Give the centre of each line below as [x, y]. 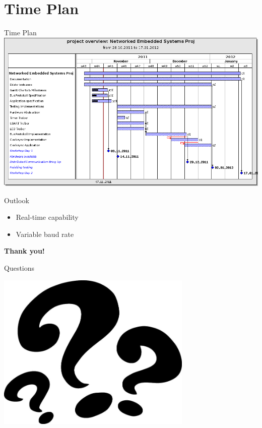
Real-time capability [47, 217]
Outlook [17, 200]
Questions [19, 268]
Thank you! [24, 251]
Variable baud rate [45, 234]
